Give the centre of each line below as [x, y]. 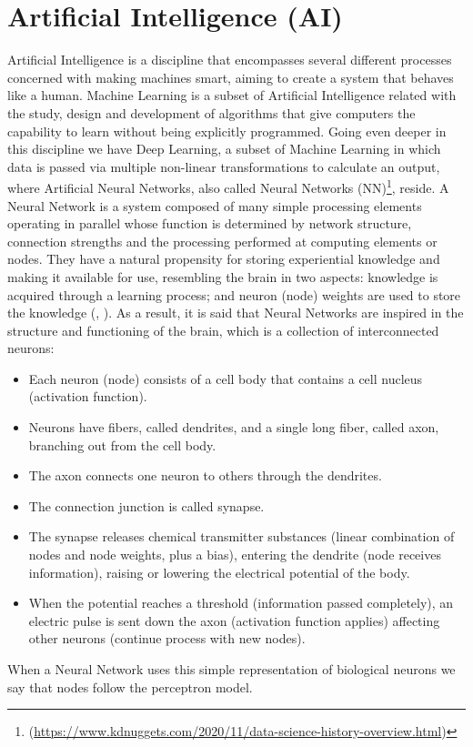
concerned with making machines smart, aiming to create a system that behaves [231, 77]
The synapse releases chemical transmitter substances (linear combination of [242, 536]
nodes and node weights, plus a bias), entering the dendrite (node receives [235, 555]
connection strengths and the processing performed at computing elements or [222, 241]
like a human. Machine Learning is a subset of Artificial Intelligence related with [232, 95]
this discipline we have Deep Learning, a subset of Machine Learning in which [224, 149]
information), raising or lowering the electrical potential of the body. [219, 572]
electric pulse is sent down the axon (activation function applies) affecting [234, 620]
